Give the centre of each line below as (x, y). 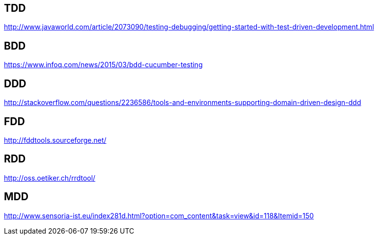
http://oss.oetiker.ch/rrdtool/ (50, 178)
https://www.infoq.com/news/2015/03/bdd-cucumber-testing (103, 65)
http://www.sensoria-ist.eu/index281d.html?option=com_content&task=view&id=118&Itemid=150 (159, 215)
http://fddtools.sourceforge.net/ (55, 140)
